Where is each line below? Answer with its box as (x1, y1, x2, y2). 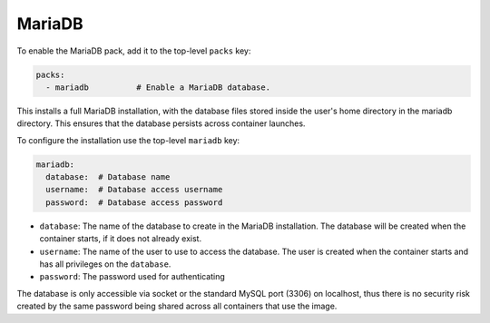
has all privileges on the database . (39, 259, 171, 269)
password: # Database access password (45, 197, 223, 208)
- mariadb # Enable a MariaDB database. (45, 82, 271, 93)
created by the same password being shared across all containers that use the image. (16, 300, 338, 312)
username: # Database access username (45, 184, 223, 195)
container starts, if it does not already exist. (39, 233, 202, 244)
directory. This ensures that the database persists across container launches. (16, 118, 306, 129)
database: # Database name (45, 172, 171, 182)
